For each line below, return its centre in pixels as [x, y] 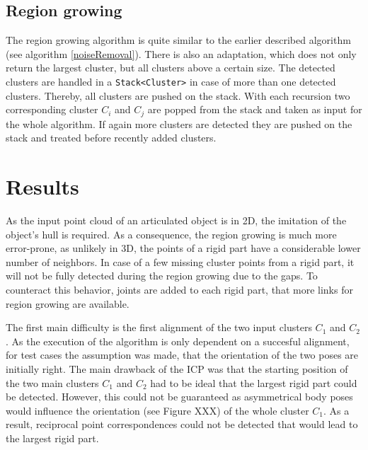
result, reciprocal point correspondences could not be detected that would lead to [182, 424]
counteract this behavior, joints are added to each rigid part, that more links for [179, 289]
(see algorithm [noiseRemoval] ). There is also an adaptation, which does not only [181, 53]
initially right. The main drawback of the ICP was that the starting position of [177, 368]
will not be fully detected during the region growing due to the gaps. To [162, 276]
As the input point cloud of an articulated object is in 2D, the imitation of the [176, 220]
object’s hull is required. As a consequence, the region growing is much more [171, 234]
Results [42, 186]
